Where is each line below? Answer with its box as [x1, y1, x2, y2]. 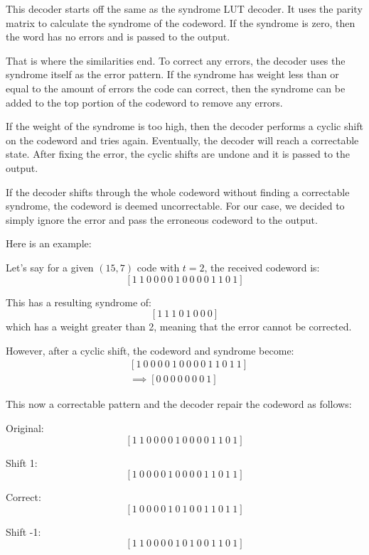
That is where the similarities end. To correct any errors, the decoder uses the [6, 53, 346, 68]
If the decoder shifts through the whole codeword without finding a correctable [6, 184, 350, 199]
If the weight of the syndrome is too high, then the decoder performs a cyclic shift [6, 119, 363, 134]
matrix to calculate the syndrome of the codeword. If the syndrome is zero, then [6, 15, 355, 30]
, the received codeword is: [204, 259, 320, 274]
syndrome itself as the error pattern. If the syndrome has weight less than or [6, 67, 339, 82]
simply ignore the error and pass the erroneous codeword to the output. [6, 212, 318, 227]
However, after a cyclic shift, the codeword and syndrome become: [6, 343, 294, 357]
